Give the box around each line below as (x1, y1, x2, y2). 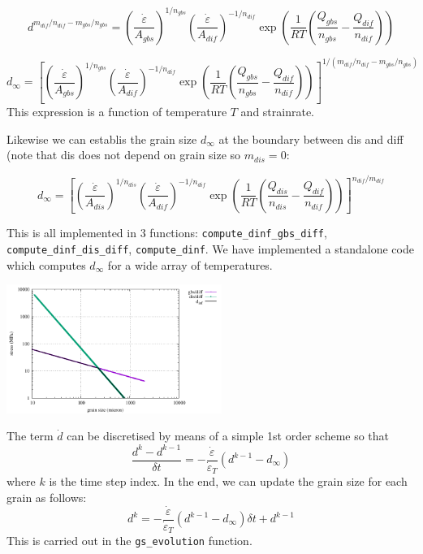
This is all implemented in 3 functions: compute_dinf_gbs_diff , (6, 224, 327, 241)
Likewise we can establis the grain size (6, 130, 197, 147)
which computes (6, 256, 86, 273)
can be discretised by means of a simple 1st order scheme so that (67, 427, 390, 444)
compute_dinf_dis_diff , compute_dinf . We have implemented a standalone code (6, 240, 414, 257)
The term (6, 427, 54, 444)
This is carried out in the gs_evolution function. (6, 532, 253, 549)
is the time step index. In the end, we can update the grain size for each (49, 473, 408, 490)
